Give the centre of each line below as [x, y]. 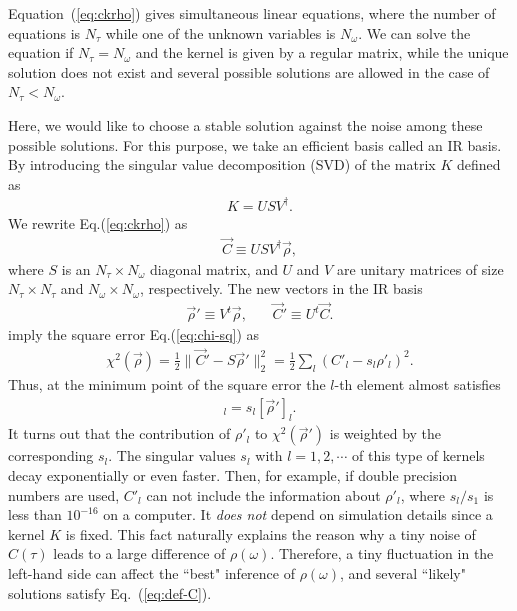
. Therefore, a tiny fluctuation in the [382, 553]
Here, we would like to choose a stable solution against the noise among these [245, 124]
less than [35, 514]
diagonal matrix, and [213, 268]
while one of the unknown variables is [220, 32]
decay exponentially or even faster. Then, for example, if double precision [233, 475]
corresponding [51, 455]
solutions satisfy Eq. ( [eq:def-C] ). [110, 592]
